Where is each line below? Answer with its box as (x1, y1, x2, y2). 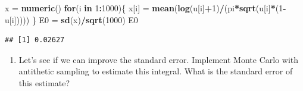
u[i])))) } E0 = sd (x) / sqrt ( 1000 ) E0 (5, 13, 138, 26)
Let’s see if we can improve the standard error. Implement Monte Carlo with (18, 53, 299, 65)
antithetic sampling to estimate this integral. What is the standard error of (18, 65, 293, 77)
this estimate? (18, 76, 70, 89)
